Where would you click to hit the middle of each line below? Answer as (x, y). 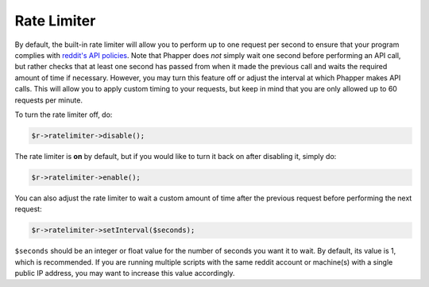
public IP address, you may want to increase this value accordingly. (125, 273)
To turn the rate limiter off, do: (64, 114)
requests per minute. (49, 100)
